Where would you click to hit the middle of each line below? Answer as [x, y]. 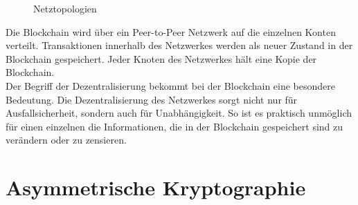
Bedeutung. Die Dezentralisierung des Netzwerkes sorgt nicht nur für [152, 99]
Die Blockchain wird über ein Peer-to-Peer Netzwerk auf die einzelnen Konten [171, 31]
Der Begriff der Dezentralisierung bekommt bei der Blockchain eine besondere [170, 85]
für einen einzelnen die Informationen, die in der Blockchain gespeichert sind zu [174, 126]
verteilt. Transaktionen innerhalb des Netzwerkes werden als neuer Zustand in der [179, 45]
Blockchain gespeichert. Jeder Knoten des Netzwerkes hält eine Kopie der [161, 58]
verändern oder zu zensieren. [66, 140]
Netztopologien [65, 8]
